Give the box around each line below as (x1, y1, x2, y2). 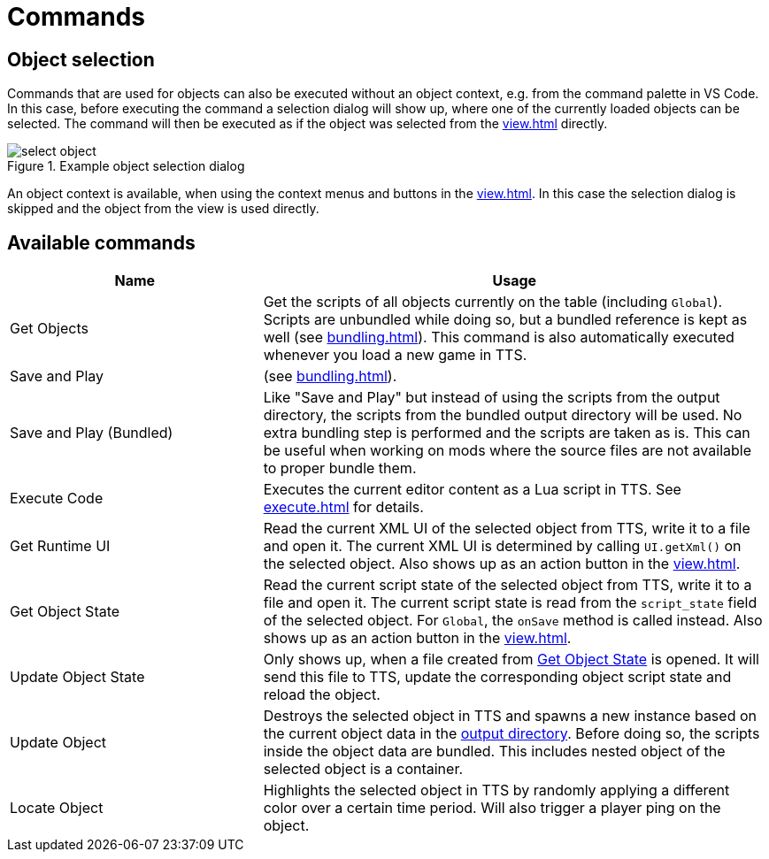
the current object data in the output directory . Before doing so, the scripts (263, 725, 760, 743)
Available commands (7, 231, 196, 254)
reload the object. (263, 686, 381, 704)
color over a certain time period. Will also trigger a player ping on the (263, 799, 721, 817)
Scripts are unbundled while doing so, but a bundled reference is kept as (263, 311, 748, 329)
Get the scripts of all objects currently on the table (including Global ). (263, 293, 723, 311)
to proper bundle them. (263, 459, 417, 478)
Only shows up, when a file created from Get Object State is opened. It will (263, 650, 759, 669)
